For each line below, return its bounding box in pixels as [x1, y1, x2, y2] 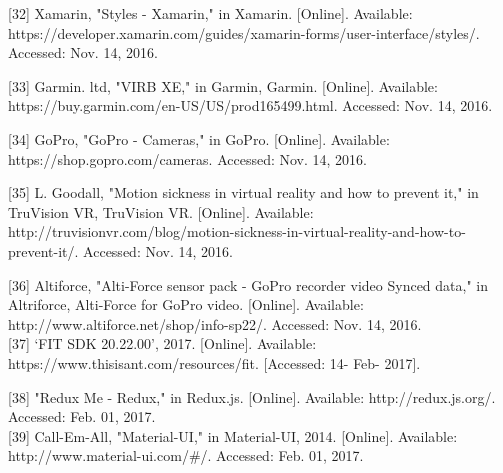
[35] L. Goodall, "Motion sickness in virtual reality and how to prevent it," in [8, 182, 479, 203]
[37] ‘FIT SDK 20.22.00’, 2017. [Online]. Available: [8, 333, 317, 354]
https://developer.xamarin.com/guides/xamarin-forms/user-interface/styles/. [8, 22, 480, 43]
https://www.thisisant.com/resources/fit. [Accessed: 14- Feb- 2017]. [8, 352, 421, 373]
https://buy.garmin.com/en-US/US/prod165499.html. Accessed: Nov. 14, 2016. [8, 95, 493, 116]
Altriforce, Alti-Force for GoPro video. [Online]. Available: [8, 294, 364, 315]
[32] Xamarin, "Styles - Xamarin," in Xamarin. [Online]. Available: [8, 3, 413, 23]
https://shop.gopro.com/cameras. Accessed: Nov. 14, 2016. [8, 148, 367, 169]
